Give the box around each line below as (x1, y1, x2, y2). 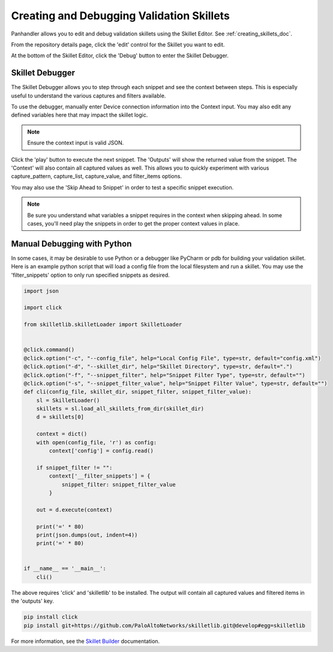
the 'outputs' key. (11, 597, 54, 604)
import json (23, 288, 59, 294)
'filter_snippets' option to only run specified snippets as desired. (11, 271, 170, 278)
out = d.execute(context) (36, 506, 113, 513)
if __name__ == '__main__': (23, 565, 106, 572)
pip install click (23, 614, 78, 621)
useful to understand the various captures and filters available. (11, 92, 166, 99)
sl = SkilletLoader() (36, 397, 100, 404)
